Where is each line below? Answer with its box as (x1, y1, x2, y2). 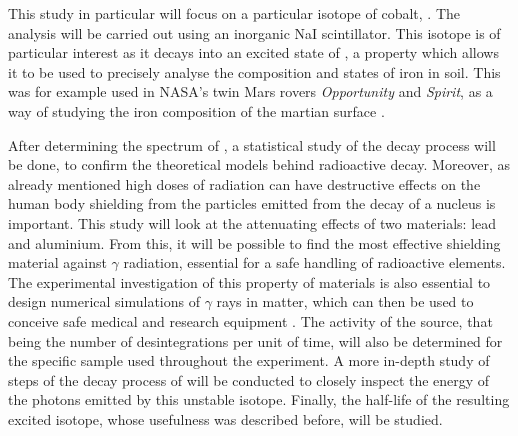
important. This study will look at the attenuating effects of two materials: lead (8, 212, 497, 233)
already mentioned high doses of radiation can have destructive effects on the (8, 173, 481, 194)
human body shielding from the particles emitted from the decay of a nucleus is (8, 193, 496, 214)
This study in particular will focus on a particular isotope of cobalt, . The (8, 3, 461, 23)
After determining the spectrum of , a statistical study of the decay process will (8, 134, 496, 155)
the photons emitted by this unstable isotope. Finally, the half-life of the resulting (8, 389, 510, 410)
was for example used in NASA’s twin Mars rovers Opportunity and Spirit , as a (8, 81, 493, 102)
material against (8, 252, 107, 273)
